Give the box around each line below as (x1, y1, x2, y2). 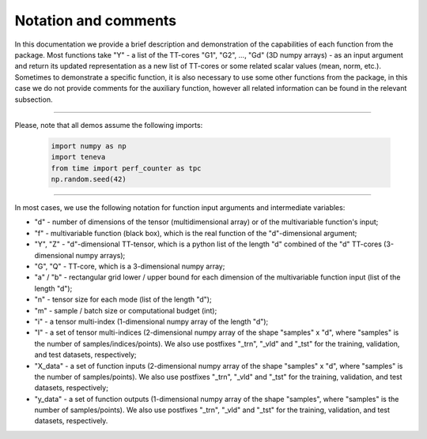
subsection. (14, 95, 53, 104)
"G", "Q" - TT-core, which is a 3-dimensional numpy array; (34, 261, 225, 271)
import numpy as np (51, 141, 127, 150)
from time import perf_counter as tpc (51, 163, 202, 173)
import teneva (51, 152, 106, 162)
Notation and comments (14, 12, 177, 29)
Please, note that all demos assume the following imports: (14, 120, 203, 129)
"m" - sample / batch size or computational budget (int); (34, 306, 217, 315)
